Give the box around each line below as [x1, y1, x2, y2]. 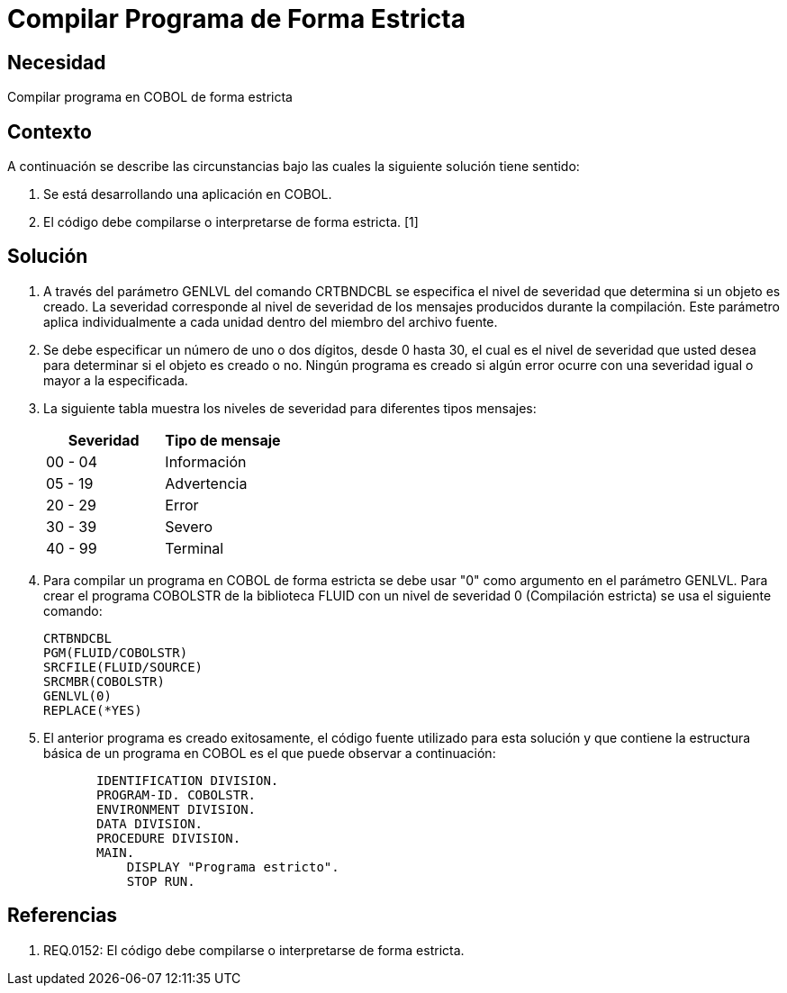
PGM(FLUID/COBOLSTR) [43, 645, 188, 660]
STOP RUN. [126, 873, 195, 889]
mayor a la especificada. [43, 372, 188, 388]
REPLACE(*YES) [43, 702, 142, 718]
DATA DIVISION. [96, 816, 204, 831]
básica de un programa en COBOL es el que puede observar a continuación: [43, 745, 496, 761]
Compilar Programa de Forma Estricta [7, 4, 466, 34]
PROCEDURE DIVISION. [96, 830, 241, 845]
